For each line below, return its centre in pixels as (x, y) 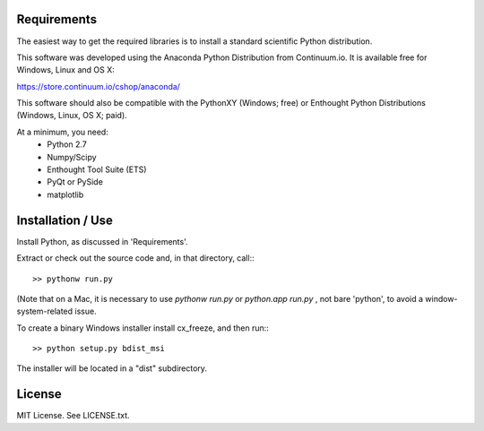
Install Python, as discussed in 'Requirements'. (102, 241)
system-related (45, 311)
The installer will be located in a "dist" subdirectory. (112, 368)
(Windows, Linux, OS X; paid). (72, 116)
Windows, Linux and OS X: (66, 70)
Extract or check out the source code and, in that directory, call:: (135, 258)
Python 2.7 (67, 144)
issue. (86, 311)
